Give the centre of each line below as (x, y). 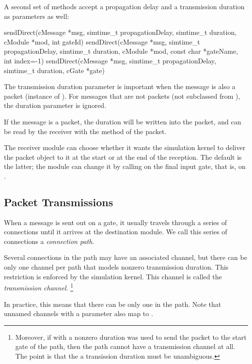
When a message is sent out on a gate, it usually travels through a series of (115, 222)
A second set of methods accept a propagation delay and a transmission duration (124, 6)
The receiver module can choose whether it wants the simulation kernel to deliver (125, 147)
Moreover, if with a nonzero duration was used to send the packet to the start (131, 337)
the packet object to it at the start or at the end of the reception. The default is (123, 157)
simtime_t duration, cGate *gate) (54, 70)
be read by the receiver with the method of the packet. (85, 131)
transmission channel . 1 (39, 287)
